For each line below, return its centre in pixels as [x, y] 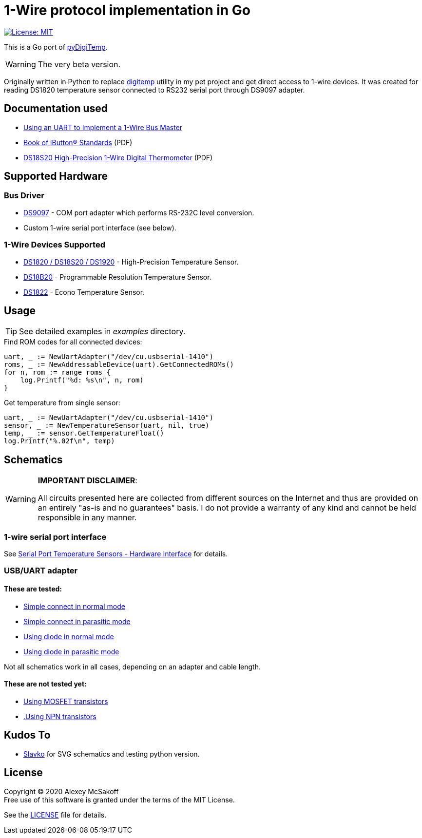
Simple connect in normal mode [74, 606]
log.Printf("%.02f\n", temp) [59, 441]
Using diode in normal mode [69, 636]
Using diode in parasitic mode [71, 651]
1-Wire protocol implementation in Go [127, 10]
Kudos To [27, 735]
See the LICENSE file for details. [55, 815]
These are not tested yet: [45, 684]
